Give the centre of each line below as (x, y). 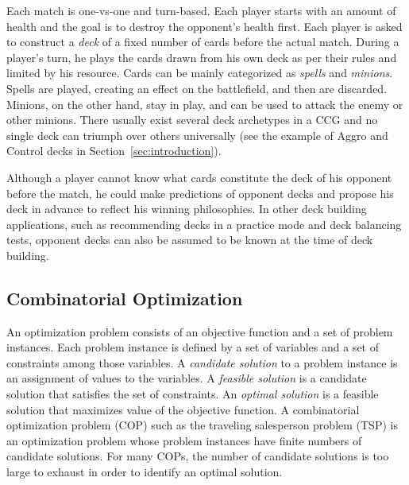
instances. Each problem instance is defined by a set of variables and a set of (193, 347)
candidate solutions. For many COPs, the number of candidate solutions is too (198, 456)
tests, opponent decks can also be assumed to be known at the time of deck (190, 240)
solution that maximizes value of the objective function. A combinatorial (183, 409)
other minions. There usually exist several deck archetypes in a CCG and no (192, 120)
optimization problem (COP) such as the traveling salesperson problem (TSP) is (202, 425)
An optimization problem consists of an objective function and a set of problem (200, 331)
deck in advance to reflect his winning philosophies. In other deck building (187, 209)
